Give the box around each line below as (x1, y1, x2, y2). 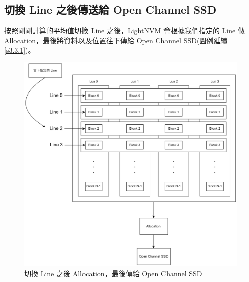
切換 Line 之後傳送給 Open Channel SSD (4, 2, 217, 17)
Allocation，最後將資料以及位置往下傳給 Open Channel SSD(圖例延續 (4, 35, 228, 45)
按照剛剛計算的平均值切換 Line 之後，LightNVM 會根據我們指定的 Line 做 (4, 25, 245, 36)
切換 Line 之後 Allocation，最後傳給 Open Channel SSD (24, 268, 202, 278)
